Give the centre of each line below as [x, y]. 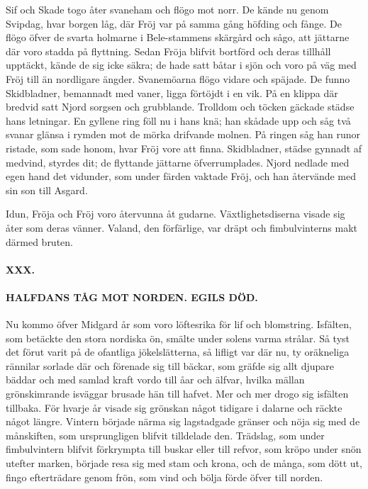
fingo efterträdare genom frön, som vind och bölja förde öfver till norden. [165, 477]
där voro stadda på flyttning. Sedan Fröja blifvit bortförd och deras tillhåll [168, 51]
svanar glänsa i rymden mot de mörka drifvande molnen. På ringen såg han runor [183, 134]
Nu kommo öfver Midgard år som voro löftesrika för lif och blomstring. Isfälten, [179, 324]
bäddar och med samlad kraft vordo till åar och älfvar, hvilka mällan [155, 380]
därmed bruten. [39, 241]
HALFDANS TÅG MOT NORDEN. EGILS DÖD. [132, 297]
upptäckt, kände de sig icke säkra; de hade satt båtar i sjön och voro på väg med [181, 65]
